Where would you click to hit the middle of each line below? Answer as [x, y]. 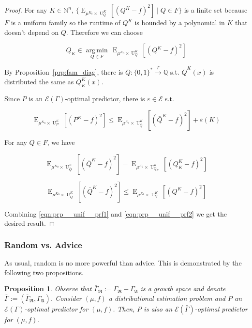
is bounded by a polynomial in [180, 22]
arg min [97, 51]
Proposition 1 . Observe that [48, 289]
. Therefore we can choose [104, 32]
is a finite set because [216, 10]
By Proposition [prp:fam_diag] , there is [64, 72]
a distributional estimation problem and [167, 298]
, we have [61, 142]
